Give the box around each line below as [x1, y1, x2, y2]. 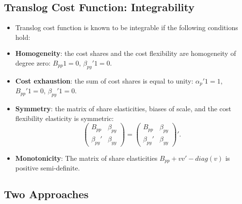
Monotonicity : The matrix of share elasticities [15, 153, 158, 163]
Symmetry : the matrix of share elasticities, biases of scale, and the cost [15, 103, 231, 114]
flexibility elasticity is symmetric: [15, 113, 114, 123]
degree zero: [15, 57, 51, 68]
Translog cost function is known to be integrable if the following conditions [15, 22, 238, 33]
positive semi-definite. [15, 163, 80, 173]
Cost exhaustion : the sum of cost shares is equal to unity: [15, 75, 194, 85]
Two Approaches [4, 187, 89, 202]
